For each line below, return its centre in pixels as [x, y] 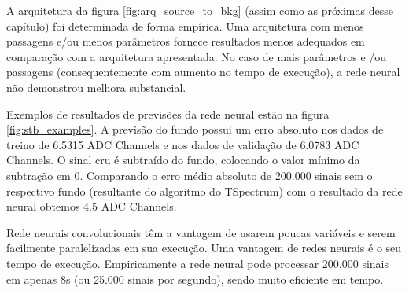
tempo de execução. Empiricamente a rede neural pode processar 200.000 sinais [197, 263]
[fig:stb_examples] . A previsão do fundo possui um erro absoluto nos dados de [195, 129]
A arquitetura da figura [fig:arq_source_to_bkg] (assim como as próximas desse [200, 10]
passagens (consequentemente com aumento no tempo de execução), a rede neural [203, 72]
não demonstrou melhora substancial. [96, 87]
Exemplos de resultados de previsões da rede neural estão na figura [168, 114]
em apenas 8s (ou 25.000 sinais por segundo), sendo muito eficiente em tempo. [195, 278]
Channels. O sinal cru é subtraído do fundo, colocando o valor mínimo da [183, 160]
